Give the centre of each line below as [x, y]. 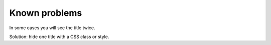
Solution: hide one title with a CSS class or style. [59, 37]
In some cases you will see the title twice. [52, 28]
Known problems [46, 13]
